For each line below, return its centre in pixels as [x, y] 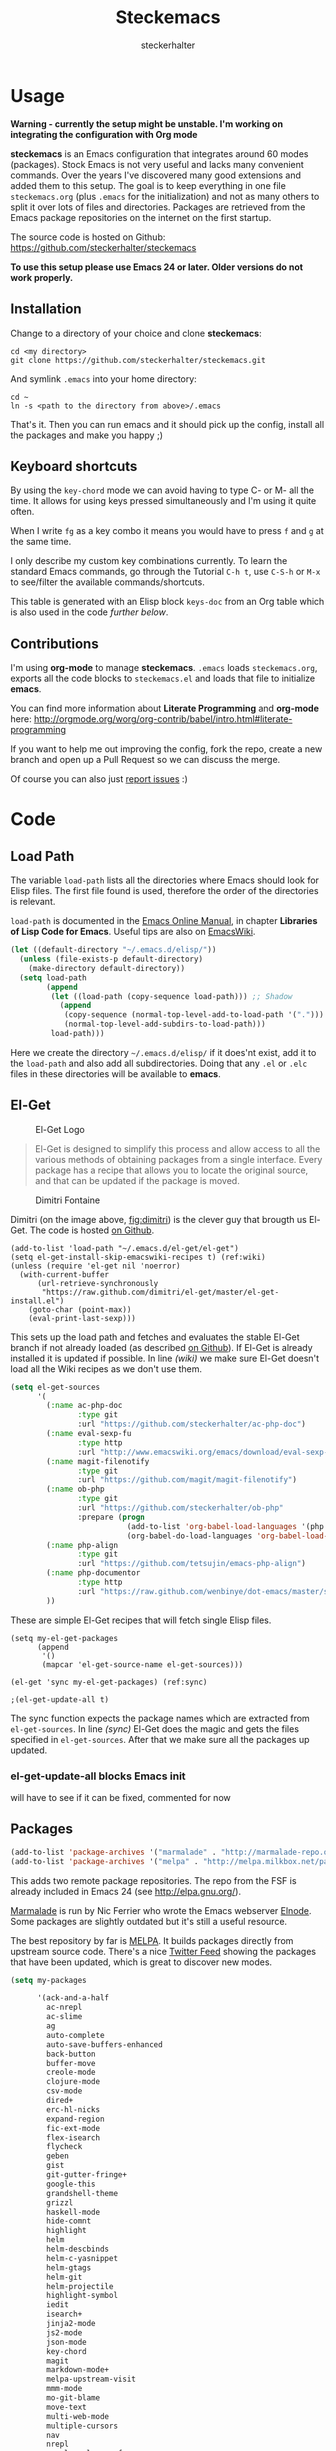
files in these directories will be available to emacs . [116, 1073]
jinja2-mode [71, 2324]
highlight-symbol [82, 2296]
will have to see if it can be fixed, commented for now [121, 1797]
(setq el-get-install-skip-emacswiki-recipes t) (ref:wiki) [138, 1257]
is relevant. [33, 902]
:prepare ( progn [111, 1517]
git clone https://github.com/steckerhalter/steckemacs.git [138, 360]
